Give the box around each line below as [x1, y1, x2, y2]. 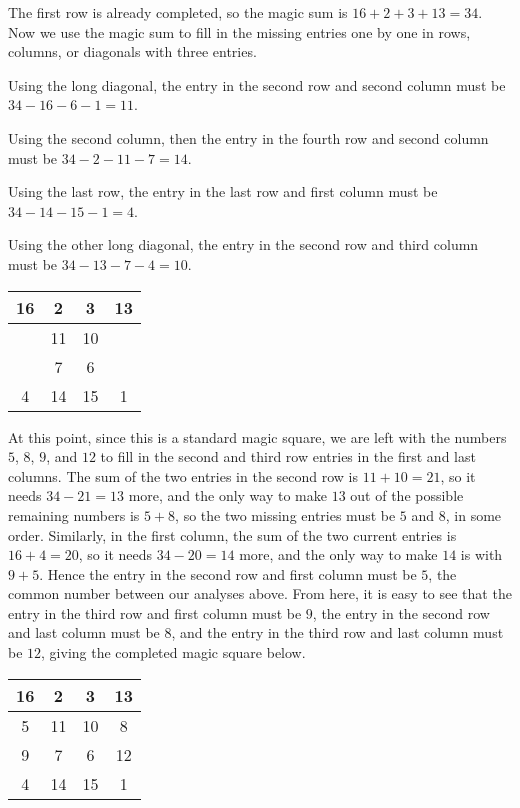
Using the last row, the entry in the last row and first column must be [8, 181, 438, 202]
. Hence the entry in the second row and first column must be [39, 563, 417, 584]
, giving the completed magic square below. [41, 642, 306, 663]
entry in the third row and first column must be [8, 602, 302, 623]
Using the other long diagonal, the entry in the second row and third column [8, 234, 479, 255]
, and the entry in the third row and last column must [171, 622, 504, 643]
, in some [445, 504, 502, 525]
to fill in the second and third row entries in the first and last [100, 446, 476, 467]
